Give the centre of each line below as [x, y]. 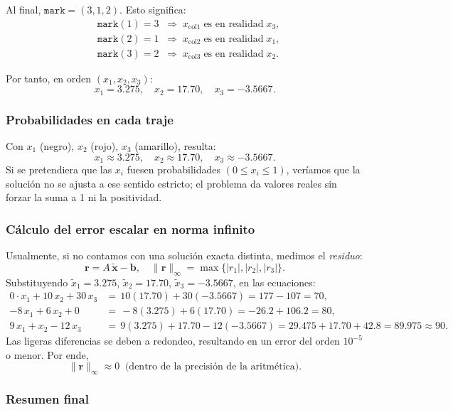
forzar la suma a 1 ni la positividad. [84, 197]
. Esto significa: [153, 9]
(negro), [57, 145]
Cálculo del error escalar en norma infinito [130, 228]
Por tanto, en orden [49, 78]
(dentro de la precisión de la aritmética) [212, 367]
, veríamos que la [323, 169]
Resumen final [47, 399]
